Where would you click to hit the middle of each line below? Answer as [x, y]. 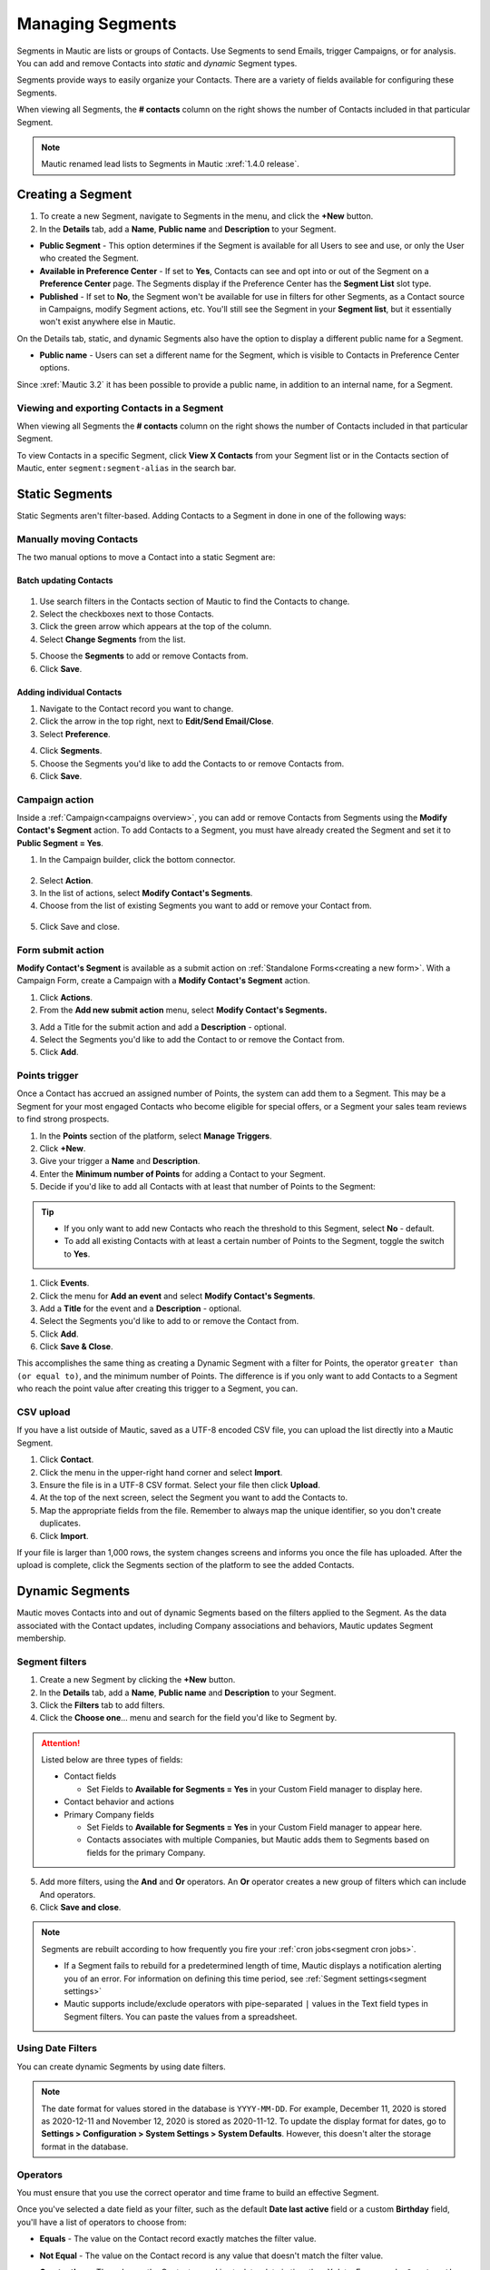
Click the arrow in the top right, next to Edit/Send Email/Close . [157, 721]
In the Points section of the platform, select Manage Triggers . [156, 1136]
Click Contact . [67, 1460]
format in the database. [85, 2147]
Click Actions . [66, 997]
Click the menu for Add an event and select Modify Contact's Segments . [177, 1296]
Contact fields [90, 1776]
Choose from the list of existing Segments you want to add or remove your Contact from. [206, 906]
